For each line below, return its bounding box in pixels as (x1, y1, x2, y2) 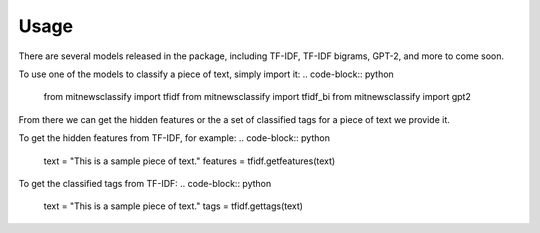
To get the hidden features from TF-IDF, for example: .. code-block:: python (18, 132, 330, 144)
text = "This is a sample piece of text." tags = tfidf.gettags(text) (43, 200, 304, 212)
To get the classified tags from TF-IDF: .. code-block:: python (18, 177, 272, 189)
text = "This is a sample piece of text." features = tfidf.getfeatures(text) (43, 155, 336, 167)
